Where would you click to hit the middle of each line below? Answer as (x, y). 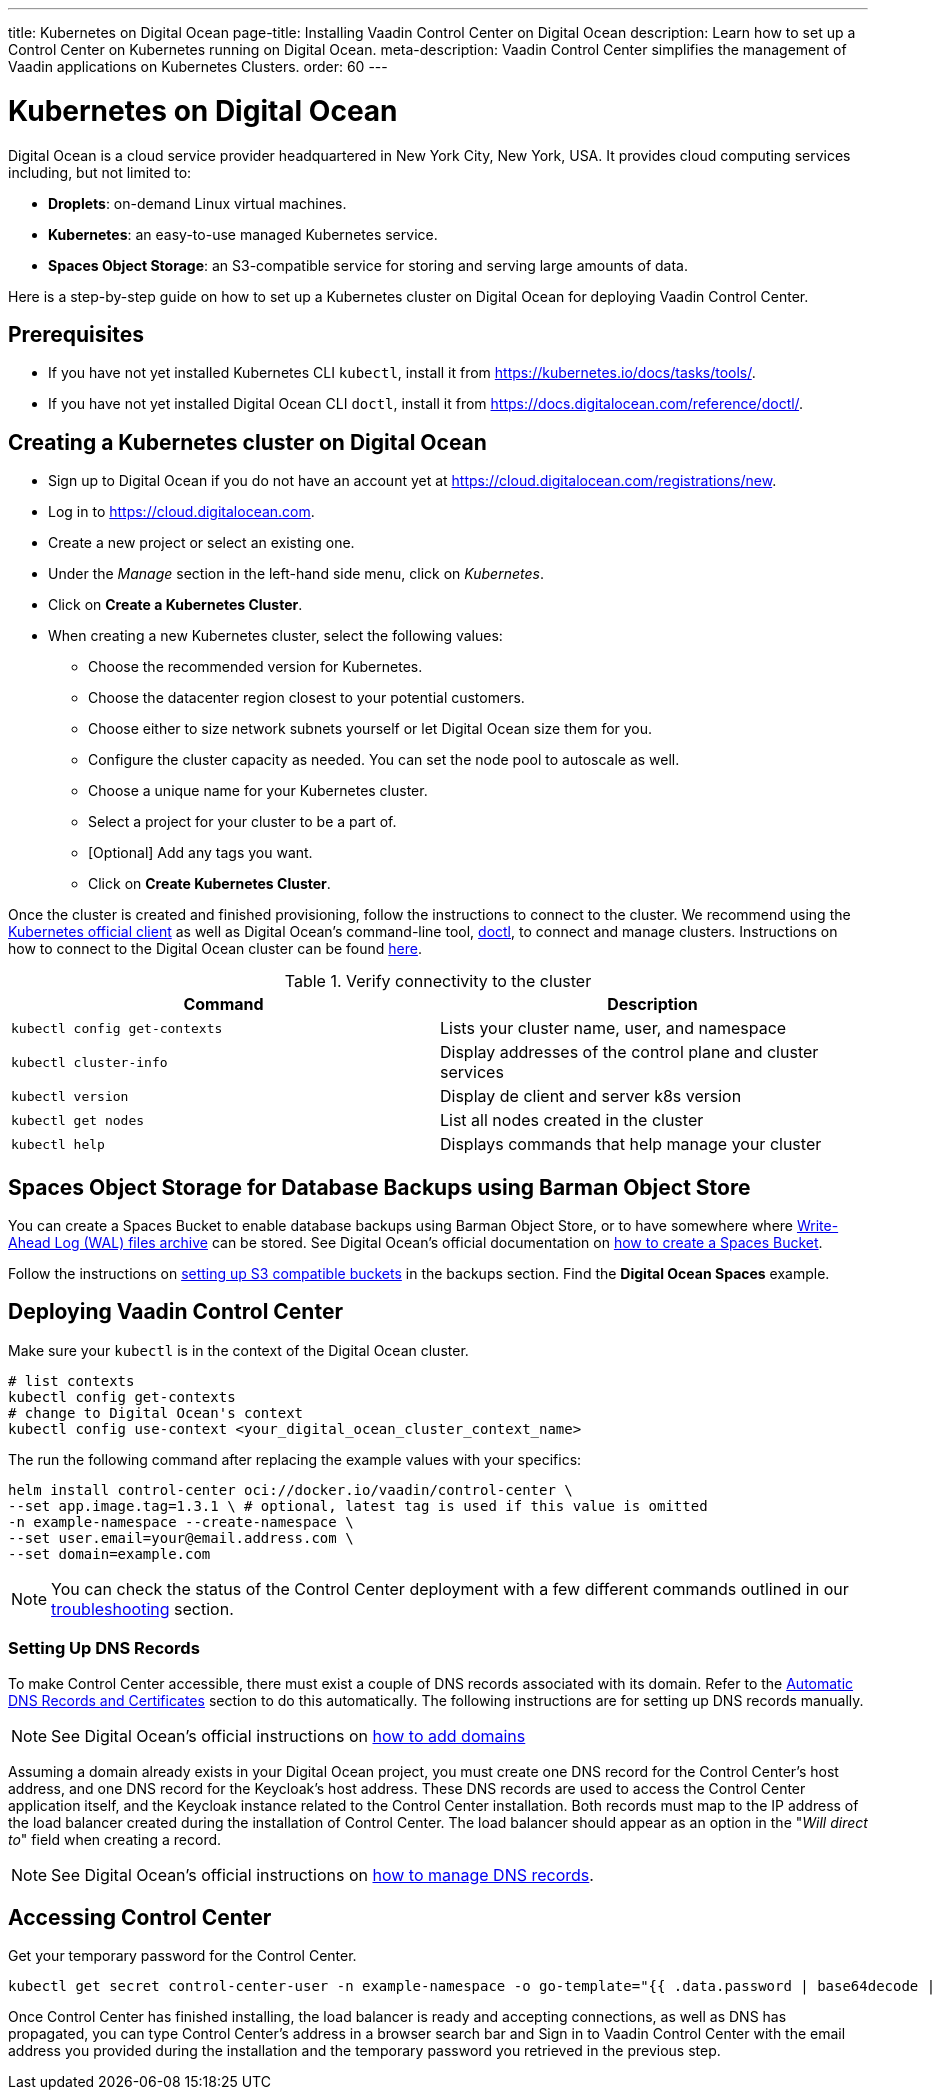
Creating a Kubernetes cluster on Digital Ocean (247, 442)
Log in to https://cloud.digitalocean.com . (181, 512)
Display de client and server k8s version (591, 1096)
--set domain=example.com (109, 1553)
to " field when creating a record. (115, 1839)
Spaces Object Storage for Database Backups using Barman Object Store (379, 1187)
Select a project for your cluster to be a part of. (242, 822)
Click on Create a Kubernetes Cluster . (175, 605)
